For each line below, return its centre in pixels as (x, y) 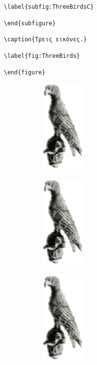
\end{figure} (25, 72)
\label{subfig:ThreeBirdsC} (49, 7)
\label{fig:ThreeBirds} (42, 56)
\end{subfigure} (30, 23)
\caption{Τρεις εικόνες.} (45, 40)
